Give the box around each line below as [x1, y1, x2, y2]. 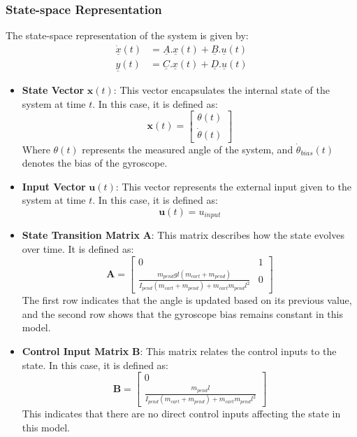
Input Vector [22, 179, 86, 193]
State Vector [22, 83, 85, 97]
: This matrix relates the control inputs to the [140, 344, 337, 359]
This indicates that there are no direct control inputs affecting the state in [22, 406, 341, 421]
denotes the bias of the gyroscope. [22, 155, 168, 170]
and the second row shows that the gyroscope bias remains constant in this [22, 306, 343, 321]
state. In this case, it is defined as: [22, 357, 168, 372]
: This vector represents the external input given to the [115, 179, 351, 193]
